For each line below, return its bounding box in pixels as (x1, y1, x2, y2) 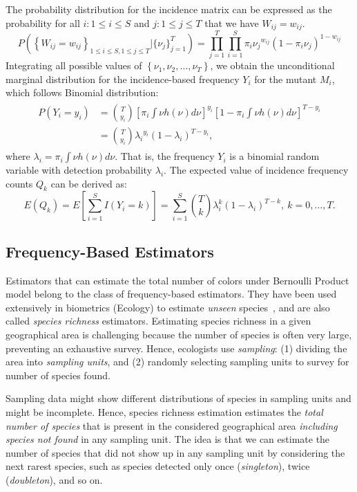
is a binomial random (229, 149, 320, 163)
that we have (204, 15, 259, 30)
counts (6, 176, 33, 190)
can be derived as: (50, 176, 127, 190)
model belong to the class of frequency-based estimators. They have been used (6, 286, 337, 301)
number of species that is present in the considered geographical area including (6, 418, 338, 432)
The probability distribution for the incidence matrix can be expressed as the (6, 2, 332, 16)
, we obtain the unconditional (210, 58, 335, 73)
